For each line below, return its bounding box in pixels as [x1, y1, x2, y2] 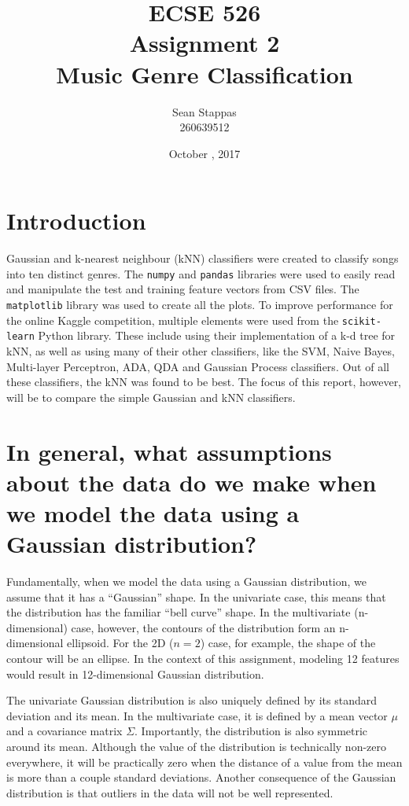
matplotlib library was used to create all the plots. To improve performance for [6, 296, 393, 313]
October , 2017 [168, 145, 241, 161]
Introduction [6, 204, 146, 237]
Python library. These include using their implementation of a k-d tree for [38, 327, 396, 344]
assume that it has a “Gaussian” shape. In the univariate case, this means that [6, 588, 386, 605]
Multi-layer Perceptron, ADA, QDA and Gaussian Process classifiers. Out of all [6, 358, 389, 374]
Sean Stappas [172, 103, 237, 120]
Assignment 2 [129, 27, 280, 59]
